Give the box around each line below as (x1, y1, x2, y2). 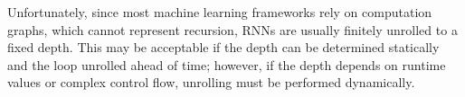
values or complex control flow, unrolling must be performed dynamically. (7, 73, 415, 92)
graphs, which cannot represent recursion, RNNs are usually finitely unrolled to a (7, 20, 458, 39)
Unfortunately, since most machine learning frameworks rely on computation (7, 3, 432, 21)
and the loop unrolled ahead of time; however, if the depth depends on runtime (7, 55, 446, 74)
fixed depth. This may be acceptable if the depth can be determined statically (7, 38, 440, 57)
